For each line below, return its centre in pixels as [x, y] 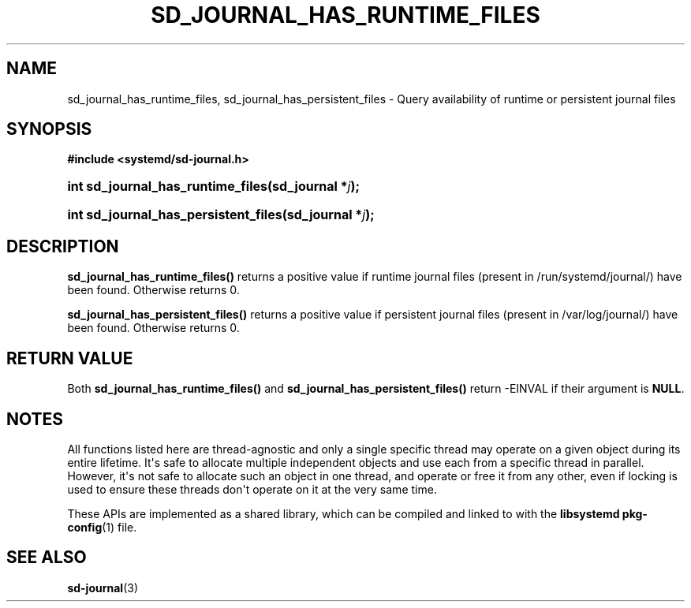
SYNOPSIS [49, 129]
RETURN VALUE [70, 358]
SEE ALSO [47, 558]
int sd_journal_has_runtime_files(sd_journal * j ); [213, 187]
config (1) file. [102, 527]
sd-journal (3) [103, 587]
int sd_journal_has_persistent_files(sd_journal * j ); [221, 215]
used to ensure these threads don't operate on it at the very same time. [252, 489]
